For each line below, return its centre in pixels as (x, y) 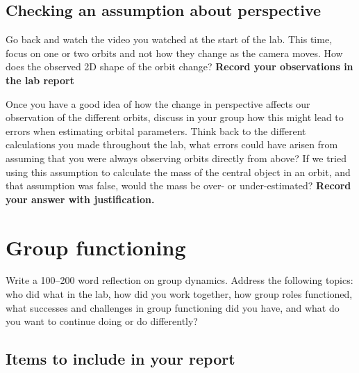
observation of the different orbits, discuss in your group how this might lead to (175, 117)
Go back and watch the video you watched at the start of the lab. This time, (169, 39)
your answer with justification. (80, 199)
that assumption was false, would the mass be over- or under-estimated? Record (178, 185)
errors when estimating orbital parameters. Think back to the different (156, 130)
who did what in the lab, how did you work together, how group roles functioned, (179, 294)
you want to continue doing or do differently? (102, 321)
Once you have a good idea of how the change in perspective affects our (158, 103)
